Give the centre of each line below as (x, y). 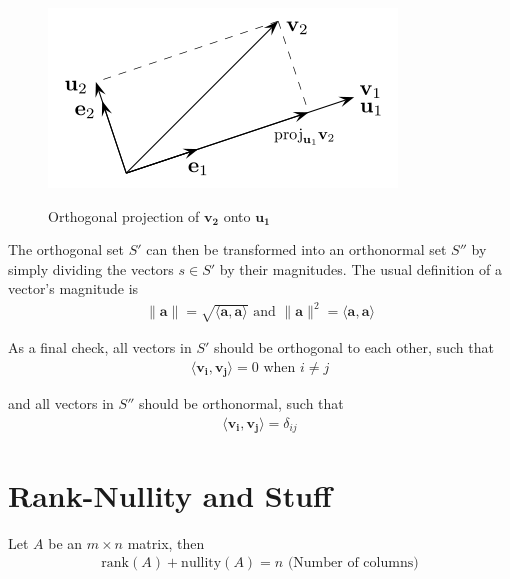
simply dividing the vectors (91, 268)
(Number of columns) (353, 563)
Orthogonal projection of (124, 215)
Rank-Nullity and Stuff (170, 494)
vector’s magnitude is (73, 288)
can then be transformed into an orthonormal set (296, 249)
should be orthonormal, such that (241, 403)
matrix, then (166, 542)
